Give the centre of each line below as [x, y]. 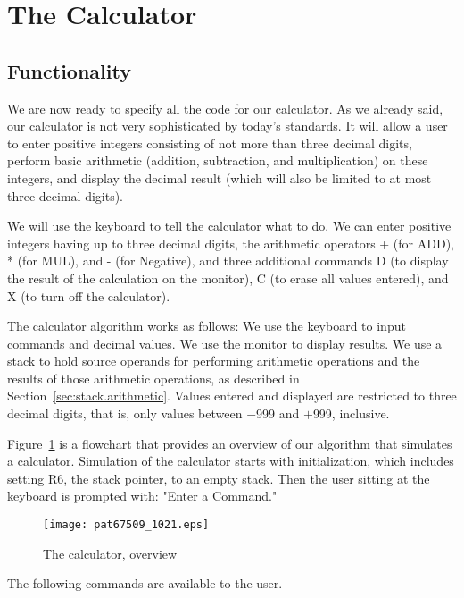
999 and [278, 413]
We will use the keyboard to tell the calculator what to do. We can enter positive [229, 226]
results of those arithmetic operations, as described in [153, 378]
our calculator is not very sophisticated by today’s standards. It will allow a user [228, 126]
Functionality [69, 70]
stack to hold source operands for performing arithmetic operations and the [214, 361]
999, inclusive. [351, 413]
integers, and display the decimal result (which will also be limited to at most [220, 177]
